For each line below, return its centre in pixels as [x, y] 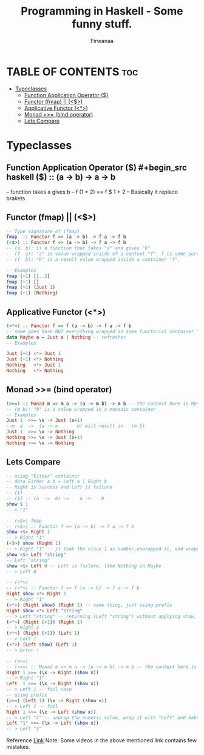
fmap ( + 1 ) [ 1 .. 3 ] [28, 276]
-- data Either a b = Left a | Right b [57, 482]
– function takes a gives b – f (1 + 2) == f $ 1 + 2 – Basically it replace [92, 192]
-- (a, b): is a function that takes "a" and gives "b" [78, 248]
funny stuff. [102, 24]
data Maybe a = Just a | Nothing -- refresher [66, 337]
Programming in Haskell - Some [102, 11]
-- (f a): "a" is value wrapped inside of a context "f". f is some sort [103, 254]
